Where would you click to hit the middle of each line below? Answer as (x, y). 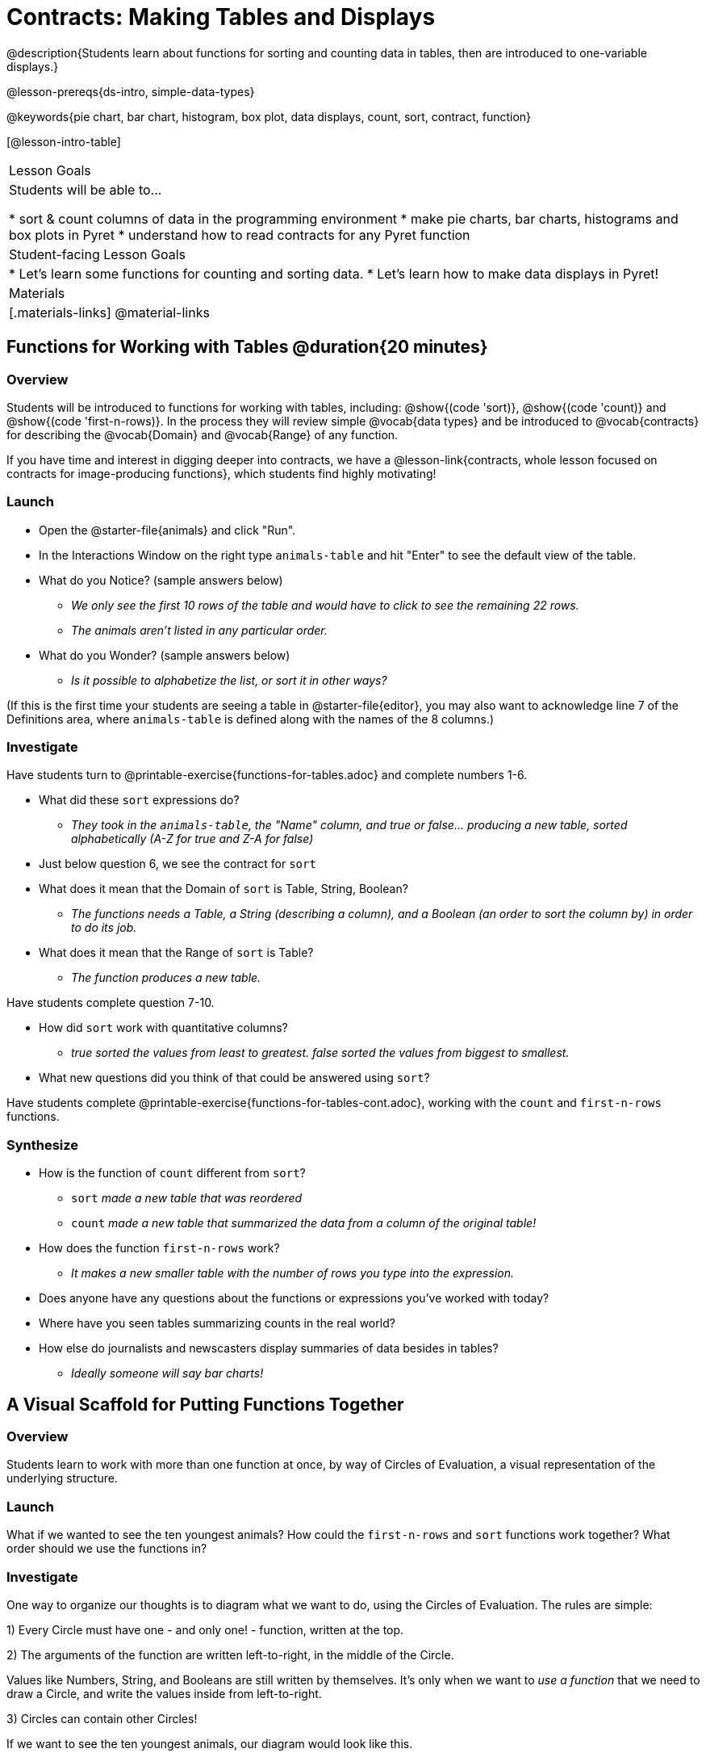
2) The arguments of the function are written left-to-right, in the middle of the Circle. (230, 1654)
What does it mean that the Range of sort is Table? (176, 953)
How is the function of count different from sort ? (172, 1173)
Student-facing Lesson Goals (98, 254)
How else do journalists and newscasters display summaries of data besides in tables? (269, 1348)
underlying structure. (62, 1478)
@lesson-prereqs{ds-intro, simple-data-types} (131, 91)
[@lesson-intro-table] (64, 141)
